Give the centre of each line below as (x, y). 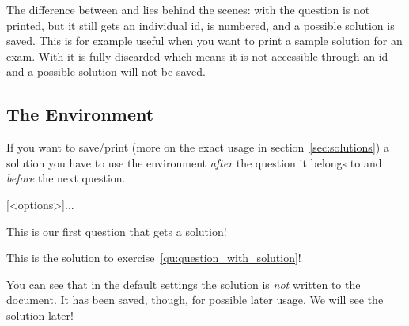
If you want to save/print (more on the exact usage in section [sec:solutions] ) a (198, 147)
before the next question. (66, 178)
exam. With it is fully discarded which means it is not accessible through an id (197, 56)
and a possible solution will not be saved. (106, 71)
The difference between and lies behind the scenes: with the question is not (188, 9)
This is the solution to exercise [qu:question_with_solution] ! (154, 258)
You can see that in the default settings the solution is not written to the (184, 284)
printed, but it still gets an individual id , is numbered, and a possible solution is (201, 25)
